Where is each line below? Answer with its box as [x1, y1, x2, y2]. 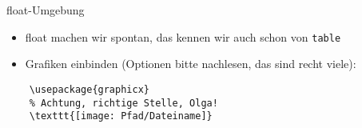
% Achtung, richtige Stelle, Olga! [29, 97, 218, 109]
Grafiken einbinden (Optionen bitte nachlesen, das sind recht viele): [25, 55, 356, 72]
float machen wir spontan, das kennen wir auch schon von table [25, 28, 341, 45]
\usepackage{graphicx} [29, 83, 149, 95]
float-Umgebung [6, 2, 85, 18]
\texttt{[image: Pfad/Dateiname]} [29, 110, 213, 122]
